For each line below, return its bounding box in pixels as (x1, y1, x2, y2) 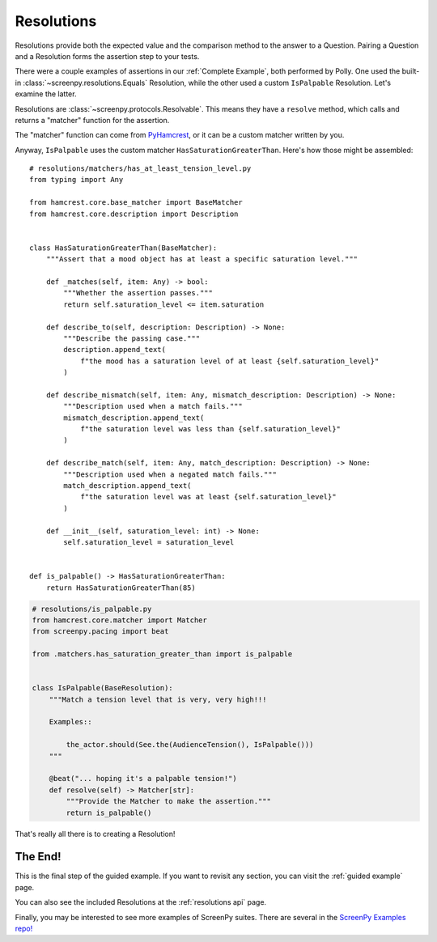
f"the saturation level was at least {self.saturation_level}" (80, 492, 337, 502)
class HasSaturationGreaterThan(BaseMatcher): (29, 243, 218, 252)
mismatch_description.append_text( (63, 413, 205, 422)
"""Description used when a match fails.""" (63, 401, 243, 411)
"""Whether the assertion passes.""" (63, 288, 214, 298)
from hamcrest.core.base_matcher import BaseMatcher (29, 198, 243, 207)
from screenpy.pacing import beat (32, 627, 169, 636)
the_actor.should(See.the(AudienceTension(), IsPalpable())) (66, 740, 314, 749)
